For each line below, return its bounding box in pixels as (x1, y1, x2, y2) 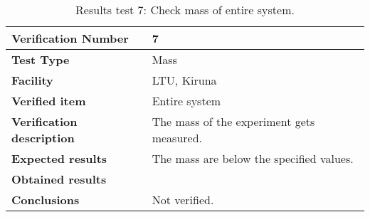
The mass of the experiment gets (152, 113, 315, 129)
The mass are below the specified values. (152, 150, 354, 166)
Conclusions (11, 191, 80, 208)
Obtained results (11, 171, 107, 187)
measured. (152, 129, 202, 146)
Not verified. (152, 191, 214, 208)
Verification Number (11, 30, 129, 46)
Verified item (11, 92, 86, 109)
